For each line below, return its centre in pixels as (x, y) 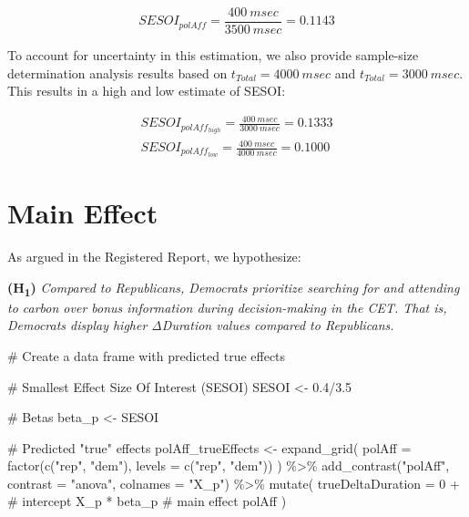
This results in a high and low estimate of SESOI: (147, 91)
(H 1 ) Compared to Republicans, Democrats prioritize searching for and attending (234, 288)
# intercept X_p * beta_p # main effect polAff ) (147, 501)
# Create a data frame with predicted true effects (147, 355)
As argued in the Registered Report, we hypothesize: (154, 257)
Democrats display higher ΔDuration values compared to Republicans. (201, 325)
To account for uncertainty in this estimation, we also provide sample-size (213, 55)
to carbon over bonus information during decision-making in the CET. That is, (227, 307)
